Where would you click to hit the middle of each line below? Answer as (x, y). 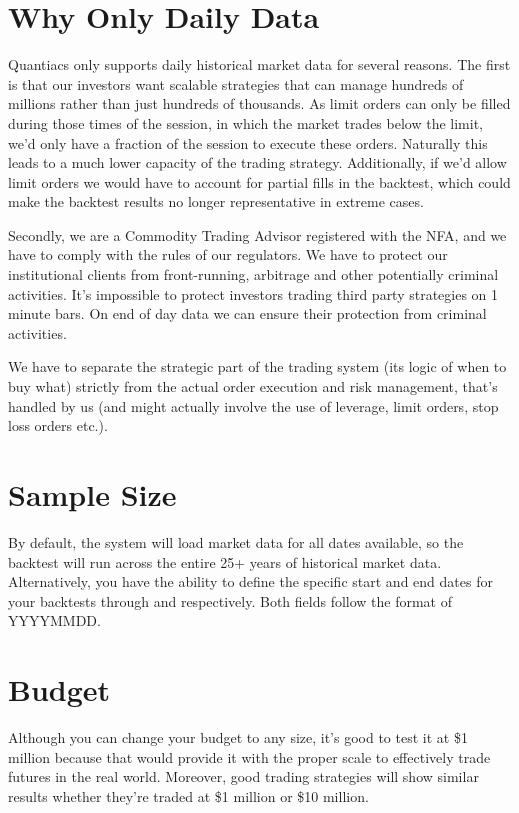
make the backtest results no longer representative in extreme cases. (216, 201)
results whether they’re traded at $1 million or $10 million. (188, 795)
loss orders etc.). (58, 425)
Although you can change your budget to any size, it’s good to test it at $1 (238, 737)
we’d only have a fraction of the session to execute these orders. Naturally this (248, 142)
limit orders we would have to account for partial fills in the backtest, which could (259, 181)
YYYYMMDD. (54, 620)
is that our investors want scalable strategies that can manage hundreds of (236, 83)
